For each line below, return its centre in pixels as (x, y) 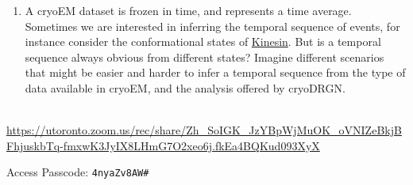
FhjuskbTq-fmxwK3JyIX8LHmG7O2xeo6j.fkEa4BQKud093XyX (163, 145)
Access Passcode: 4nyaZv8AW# (78, 172)
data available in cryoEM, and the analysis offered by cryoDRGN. (185, 87)
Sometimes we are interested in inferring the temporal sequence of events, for (212, 26)
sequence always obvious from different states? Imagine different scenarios (205, 57)
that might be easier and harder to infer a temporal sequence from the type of (215, 72)
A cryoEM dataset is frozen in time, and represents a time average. (188, 10)
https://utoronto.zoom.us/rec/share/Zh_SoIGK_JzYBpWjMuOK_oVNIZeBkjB (204, 130)
